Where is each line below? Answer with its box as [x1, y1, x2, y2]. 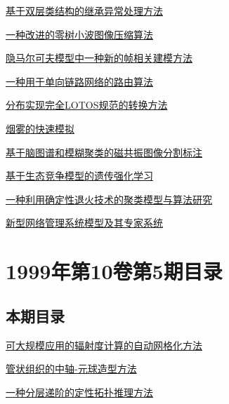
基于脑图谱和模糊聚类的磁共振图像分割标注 [6, 144, 202, 159]
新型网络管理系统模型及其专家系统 [6, 215, 163, 230]
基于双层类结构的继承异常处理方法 [6, 4, 163, 18]
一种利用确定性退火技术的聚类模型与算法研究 [6, 191, 212, 206]
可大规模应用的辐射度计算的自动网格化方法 [6, 337, 202, 352]
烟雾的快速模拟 [6, 121, 74, 135]
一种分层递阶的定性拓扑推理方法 [6, 384, 153, 399]
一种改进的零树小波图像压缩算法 [6, 27, 153, 41]
